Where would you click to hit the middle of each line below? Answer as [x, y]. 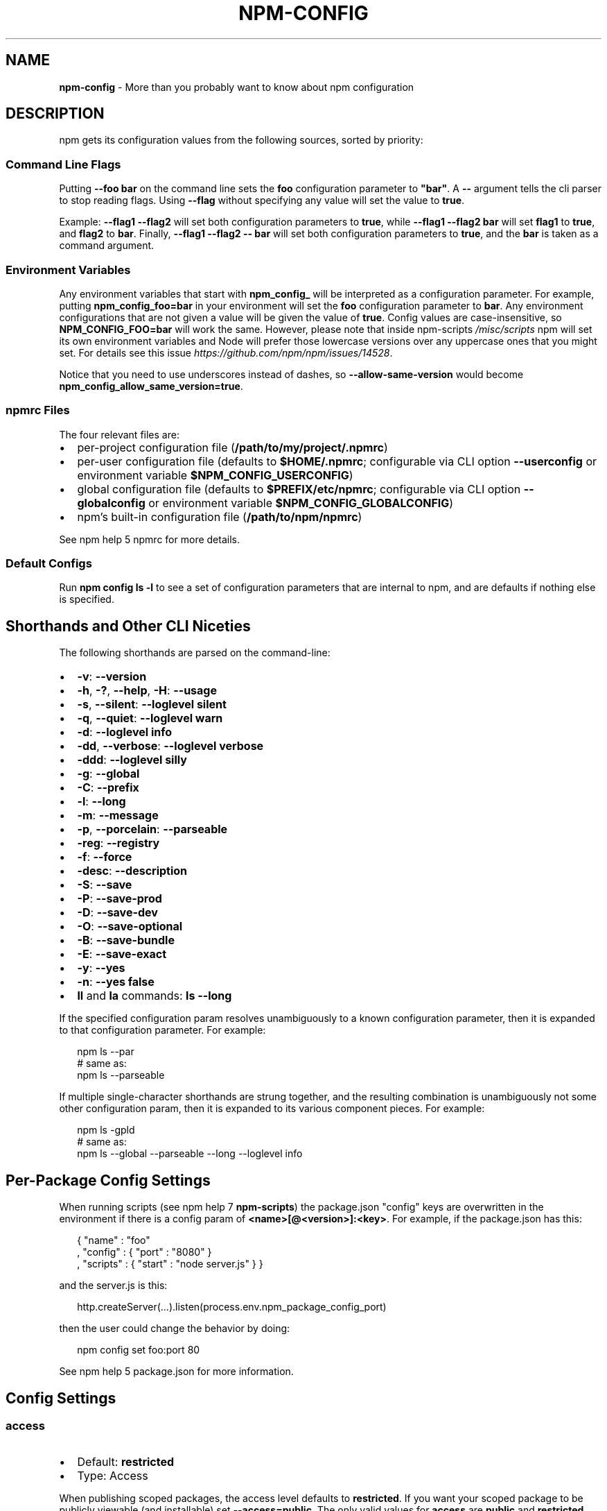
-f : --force [105, 857]
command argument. [107, 246]
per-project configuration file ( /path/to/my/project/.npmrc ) [232, 447]
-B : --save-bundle [126, 940]
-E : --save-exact [122, 954]
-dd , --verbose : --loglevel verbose [170, 746]
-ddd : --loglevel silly [132, 760]
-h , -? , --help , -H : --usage [147, 691]
